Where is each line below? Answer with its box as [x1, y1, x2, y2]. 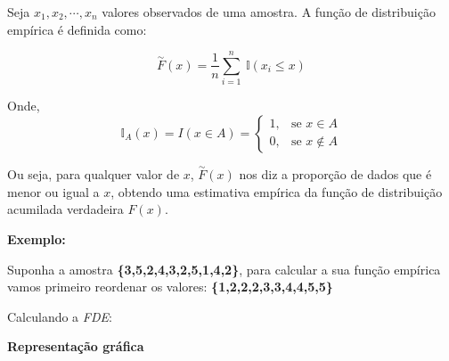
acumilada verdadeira [7, 200, 124, 218]
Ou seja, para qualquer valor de [7, 165, 180, 184]
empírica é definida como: [7, 20, 147, 38]
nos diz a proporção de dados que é [239, 165, 432, 184]
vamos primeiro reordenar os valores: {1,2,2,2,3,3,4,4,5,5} [7, 277, 333, 296]
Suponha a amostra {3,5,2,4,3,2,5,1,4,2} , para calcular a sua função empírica [7, 259, 441, 278]
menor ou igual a [7, 182, 100, 201]
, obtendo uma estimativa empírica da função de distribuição [110, 182, 443, 201]
